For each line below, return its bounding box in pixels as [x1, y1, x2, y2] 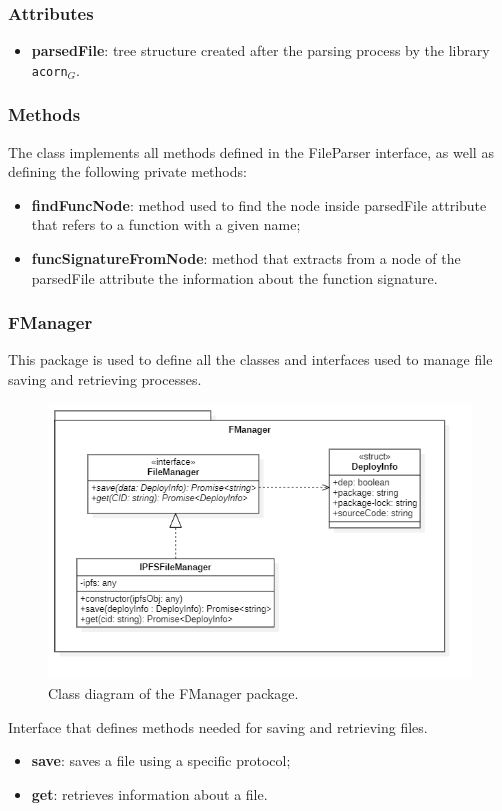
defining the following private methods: [8, 161, 247, 182]
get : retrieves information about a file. [31, 783, 268, 804]
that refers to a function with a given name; [31, 214, 301, 235]
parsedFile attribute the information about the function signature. [31, 267, 438, 288]
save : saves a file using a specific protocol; [31, 750, 291, 771]
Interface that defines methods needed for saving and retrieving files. [8, 716, 428, 737]
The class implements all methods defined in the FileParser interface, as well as [8, 141, 494, 162]
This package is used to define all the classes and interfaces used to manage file [8, 349, 493, 370]
